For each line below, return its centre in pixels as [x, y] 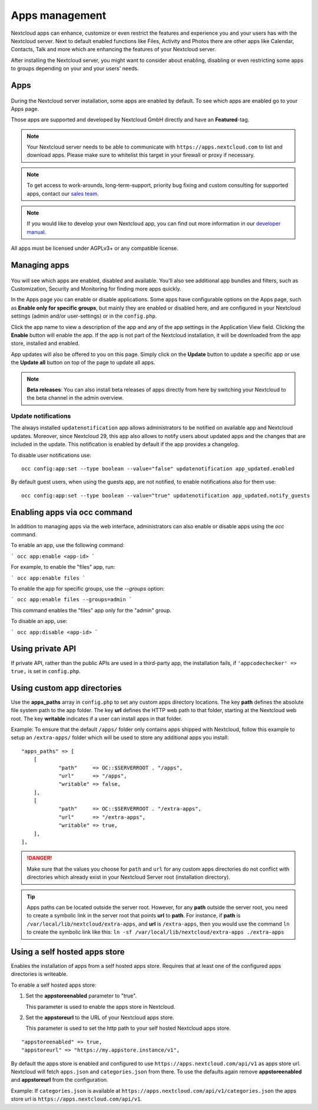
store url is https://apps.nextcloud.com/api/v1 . [77, 1099]
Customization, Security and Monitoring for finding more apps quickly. [96, 289]
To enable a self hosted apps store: [54, 985]
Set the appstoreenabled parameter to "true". [81, 996]
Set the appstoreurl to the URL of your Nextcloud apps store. [100, 1017]
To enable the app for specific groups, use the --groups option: [88, 589]
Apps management [59, 15]
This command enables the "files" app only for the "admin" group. [91, 610]
